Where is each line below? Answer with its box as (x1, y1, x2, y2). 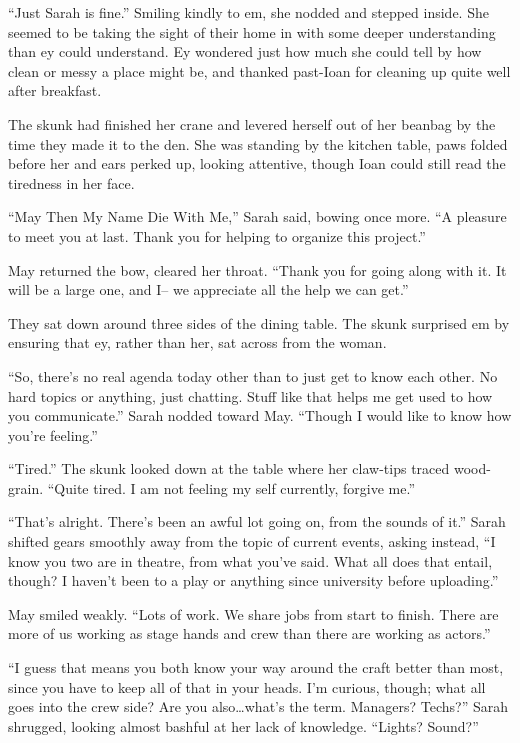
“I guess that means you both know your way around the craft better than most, (8, 657, 504, 678)
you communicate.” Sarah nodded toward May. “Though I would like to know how (8, 405, 512, 426)
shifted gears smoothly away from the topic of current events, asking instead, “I (8, 531, 496, 552)
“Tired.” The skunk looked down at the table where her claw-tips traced (8, 458, 450, 479)
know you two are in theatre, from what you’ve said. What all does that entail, (8, 550, 493, 571)
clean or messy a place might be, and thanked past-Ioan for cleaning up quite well (8, 60, 511, 81)
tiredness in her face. (8, 172, 135, 193)
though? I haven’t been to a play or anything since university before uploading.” (8, 570, 499, 591)
